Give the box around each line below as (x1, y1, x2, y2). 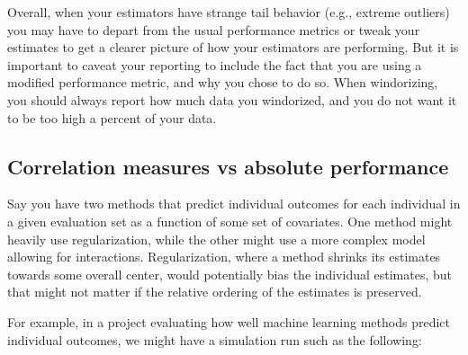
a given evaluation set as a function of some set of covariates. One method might (7, 211, 453, 230)
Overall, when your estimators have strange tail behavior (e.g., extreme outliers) (7, 3, 450, 21)
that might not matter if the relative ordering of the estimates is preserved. (7, 282, 422, 301)
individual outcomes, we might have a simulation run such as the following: (7, 330, 422, 349)
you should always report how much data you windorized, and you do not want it (7, 90, 457, 109)
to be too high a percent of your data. (7, 108, 217, 127)
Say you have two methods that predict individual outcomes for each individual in (7, 194, 461, 213)
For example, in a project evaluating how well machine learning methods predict (7, 312, 450, 331)
